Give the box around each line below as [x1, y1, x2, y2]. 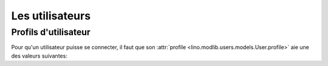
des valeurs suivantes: [11, 52, 68, 59]
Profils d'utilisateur [11, 27, 91, 38]
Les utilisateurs [11, 9, 91, 22]
